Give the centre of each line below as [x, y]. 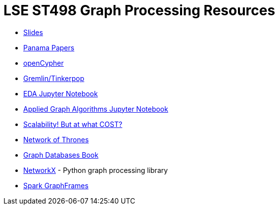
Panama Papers [49, 47]
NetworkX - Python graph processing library [96, 170]
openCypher [44, 63]
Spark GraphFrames [56, 185]
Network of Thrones [56, 139]
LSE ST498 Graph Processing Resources [139, 10]
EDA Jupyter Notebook [61, 93]
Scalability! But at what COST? [73, 124]
